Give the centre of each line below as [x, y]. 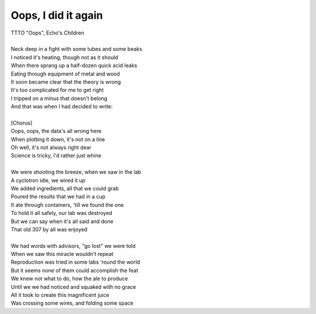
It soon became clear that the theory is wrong [66, 81]
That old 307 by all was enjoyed [49, 229]
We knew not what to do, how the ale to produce [69, 279]
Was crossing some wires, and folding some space [72, 303]
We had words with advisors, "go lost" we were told [73, 245]
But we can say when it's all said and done [62, 221]
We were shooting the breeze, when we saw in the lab [76, 172]
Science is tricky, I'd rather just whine [56, 156]
